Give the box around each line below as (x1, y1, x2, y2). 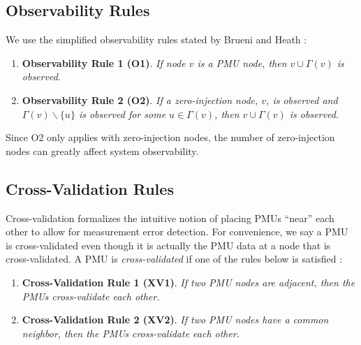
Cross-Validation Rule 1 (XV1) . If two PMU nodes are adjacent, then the (22, 274, 355, 289)
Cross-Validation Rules (6, 177, 174, 199)
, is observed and (266, 92, 338, 107)
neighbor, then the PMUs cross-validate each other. (22, 325, 240, 340)
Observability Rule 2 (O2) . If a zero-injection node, (22, 92, 258, 107)
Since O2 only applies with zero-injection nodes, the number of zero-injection (6, 130, 335, 145)
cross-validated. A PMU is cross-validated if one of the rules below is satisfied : (6, 251, 343, 266)
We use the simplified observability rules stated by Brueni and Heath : (6, 32, 307, 47)
